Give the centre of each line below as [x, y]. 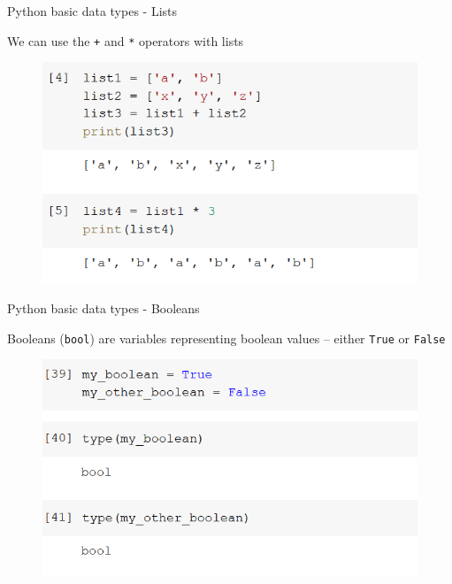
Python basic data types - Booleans [103, 308]
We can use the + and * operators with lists [126, 40]
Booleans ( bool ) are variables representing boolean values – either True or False [226, 338]
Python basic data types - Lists [92, 11]
